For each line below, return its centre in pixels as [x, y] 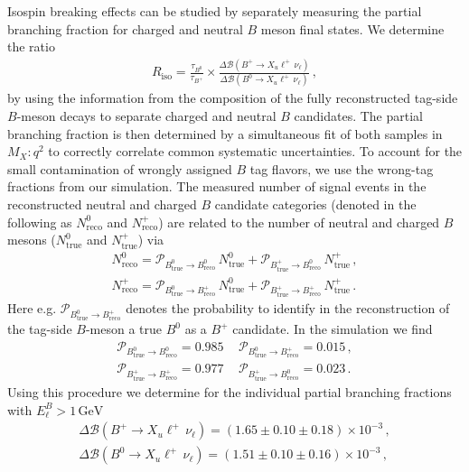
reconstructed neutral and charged [102, 204]
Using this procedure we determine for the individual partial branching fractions [230, 392]
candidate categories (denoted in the [315, 204]
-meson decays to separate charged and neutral [146, 116]
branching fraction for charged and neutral [125, 28]
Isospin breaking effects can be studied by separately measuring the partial [215, 11]
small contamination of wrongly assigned [120, 168]
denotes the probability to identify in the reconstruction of [288, 308]
